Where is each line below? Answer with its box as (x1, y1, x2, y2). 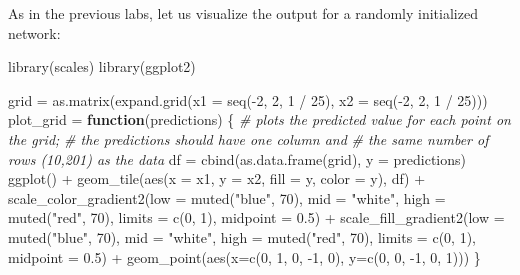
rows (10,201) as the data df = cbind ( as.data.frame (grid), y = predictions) (8, 148, 466, 169)
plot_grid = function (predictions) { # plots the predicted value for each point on (8, 109, 511, 130)
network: (8, 22, 61, 43)
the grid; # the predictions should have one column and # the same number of (8, 128, 489, 149)
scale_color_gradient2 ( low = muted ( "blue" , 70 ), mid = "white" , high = (8, 187, 446, 208)
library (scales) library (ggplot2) (8, 56, 196, 77)
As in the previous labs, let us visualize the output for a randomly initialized (8, 3, 478, 23)
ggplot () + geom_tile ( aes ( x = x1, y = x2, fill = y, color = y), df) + (8, 168, 426, 189)
